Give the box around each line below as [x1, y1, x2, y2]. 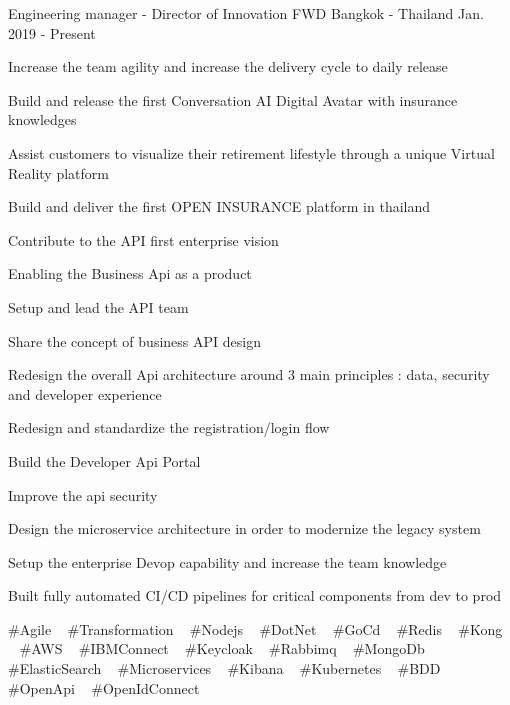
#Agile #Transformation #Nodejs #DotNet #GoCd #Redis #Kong [8, 618, 503, 639]
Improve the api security [8, 484, 158, 505]
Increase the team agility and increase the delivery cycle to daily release [8, 56, 448, 77]
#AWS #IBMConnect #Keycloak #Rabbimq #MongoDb [19, 638, 425, 659]
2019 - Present [8, 22, 96, 43]
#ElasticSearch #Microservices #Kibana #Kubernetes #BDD [8, 658, 441, 679]
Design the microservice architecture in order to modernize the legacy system [8, 518, 481, 539]
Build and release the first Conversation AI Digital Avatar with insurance [8, 89, 458, 110]
